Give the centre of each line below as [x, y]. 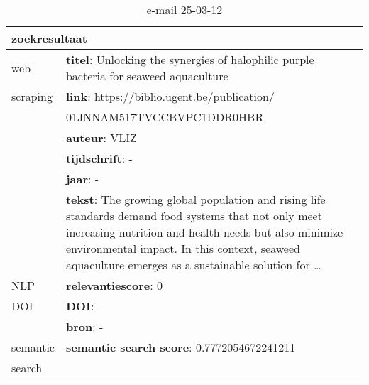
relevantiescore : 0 [114, 285]
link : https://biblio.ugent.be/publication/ [170, 96]
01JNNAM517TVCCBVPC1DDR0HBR [165, 117]
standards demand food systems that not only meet [194, 216]
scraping [32, 96]
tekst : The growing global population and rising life [195, 199]
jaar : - [82, 179]
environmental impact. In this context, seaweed [183, 248]
